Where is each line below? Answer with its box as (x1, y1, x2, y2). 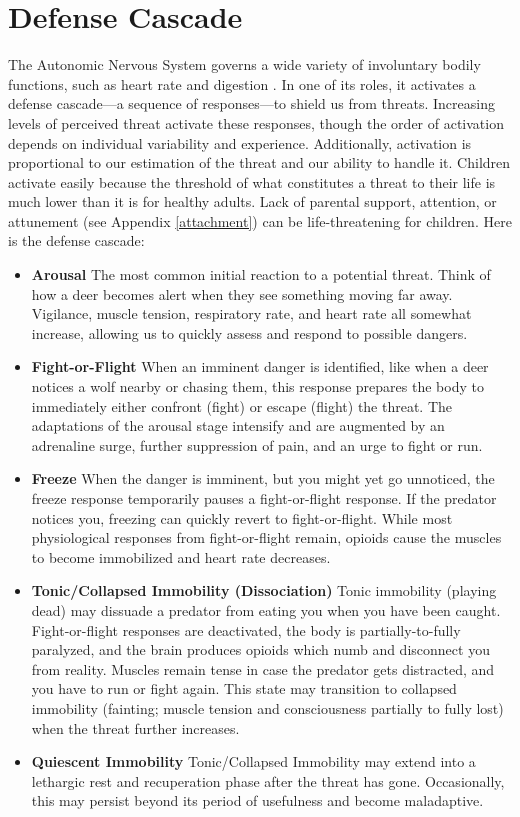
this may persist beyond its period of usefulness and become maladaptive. (31, 790, 484, 811)
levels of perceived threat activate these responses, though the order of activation (8, 112, 504, 133)
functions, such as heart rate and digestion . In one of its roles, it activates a (8, 73, 476, 94)
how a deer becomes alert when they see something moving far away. (31, 283, 453, 304)
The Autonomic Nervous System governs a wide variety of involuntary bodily (8, 54, 481, 75)
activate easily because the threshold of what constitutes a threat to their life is (8, 171, 496, 192)
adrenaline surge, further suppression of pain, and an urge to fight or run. (31, 434, 483, 455)
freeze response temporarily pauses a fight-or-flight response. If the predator (31, 488, 497, 508)
